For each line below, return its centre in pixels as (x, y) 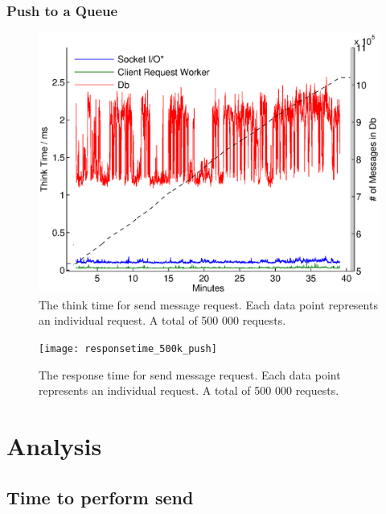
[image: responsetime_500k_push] (128, 348)
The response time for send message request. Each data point (190, 374)
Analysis (54, 446)
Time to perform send (100, 497)
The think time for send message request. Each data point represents (208, 304)
